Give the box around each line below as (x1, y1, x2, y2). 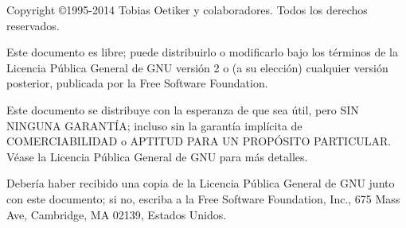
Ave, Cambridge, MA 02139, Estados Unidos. (6, 206, 227, 222)
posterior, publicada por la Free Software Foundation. (6, 75, 268, 91)
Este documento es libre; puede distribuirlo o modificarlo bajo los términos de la (6, 44, 398, 60)
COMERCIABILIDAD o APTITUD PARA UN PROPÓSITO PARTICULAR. (6, 133, 392, 149)
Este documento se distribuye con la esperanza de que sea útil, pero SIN (6, 101, 359, 118)
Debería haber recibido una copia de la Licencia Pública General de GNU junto (6, 175, 395, 191)
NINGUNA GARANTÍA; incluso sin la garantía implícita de (6, 117, 303, 133)
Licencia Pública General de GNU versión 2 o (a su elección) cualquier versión (6, 59, 388, 75)
